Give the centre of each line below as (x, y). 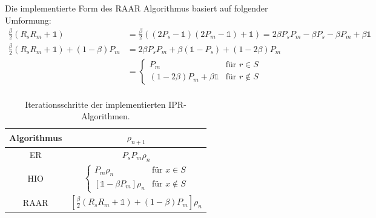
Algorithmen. (106, 116)
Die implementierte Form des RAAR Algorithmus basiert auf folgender (137, 8)
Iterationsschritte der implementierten (95, 104)
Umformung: (28, 20)
